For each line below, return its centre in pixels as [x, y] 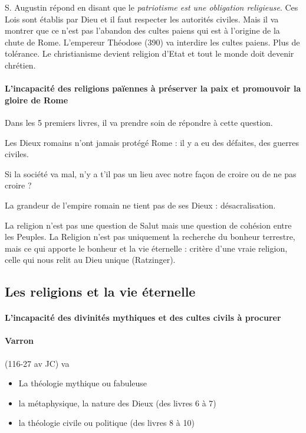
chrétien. [20, 65]
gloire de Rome [37, 100]
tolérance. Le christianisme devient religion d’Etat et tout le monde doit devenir [149, 53]
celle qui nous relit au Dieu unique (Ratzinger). [90, 260]
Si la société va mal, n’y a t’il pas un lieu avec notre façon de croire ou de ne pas [151, 173]
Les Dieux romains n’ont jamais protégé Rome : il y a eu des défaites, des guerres [152, 142]
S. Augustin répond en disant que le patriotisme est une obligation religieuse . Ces [152, 7]
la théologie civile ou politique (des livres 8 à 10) [106, 423]
